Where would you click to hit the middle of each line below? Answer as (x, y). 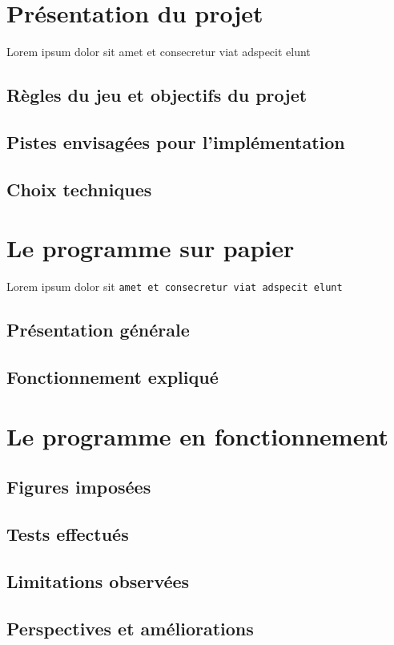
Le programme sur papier (151, 248)
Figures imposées (79, 487)
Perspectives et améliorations (130, 628)
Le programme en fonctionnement (197, 435)
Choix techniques (79, 189)
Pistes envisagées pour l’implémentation (176, 141)
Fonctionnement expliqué (113, 377)
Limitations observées (98, 580)
